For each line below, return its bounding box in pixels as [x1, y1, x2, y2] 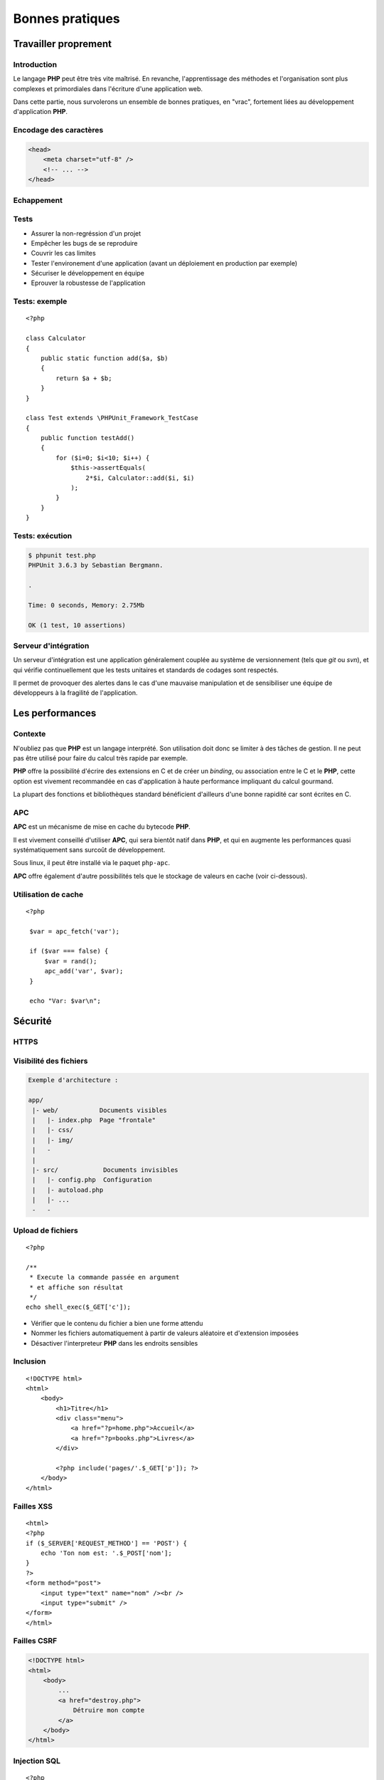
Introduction [13, 59, 57, 69]
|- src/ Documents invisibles [32, 1166, 178, 1174]
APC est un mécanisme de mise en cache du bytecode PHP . [13, 822, 191, 831]
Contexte [13, 729, 46, 739]
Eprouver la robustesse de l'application [31, 278, 146, 288]
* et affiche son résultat [29, 1283, 124, 1292]
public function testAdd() [40, 434, 135, 442]
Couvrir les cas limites [31, 249, 96, 258]
